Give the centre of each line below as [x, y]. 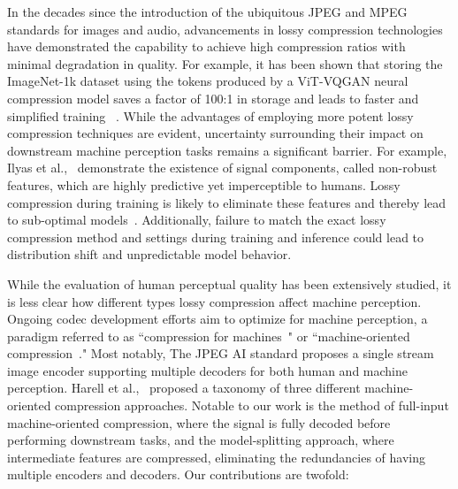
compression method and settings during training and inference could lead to [216, 237]
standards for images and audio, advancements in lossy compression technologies [225, 29]
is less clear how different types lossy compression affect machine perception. [214, 301]
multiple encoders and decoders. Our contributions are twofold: [178, 474]
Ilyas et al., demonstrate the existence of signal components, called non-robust [222, 168]
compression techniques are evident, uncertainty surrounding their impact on [215, 133]
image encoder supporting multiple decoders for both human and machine [208, 370]
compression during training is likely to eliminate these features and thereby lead [227, 202]
